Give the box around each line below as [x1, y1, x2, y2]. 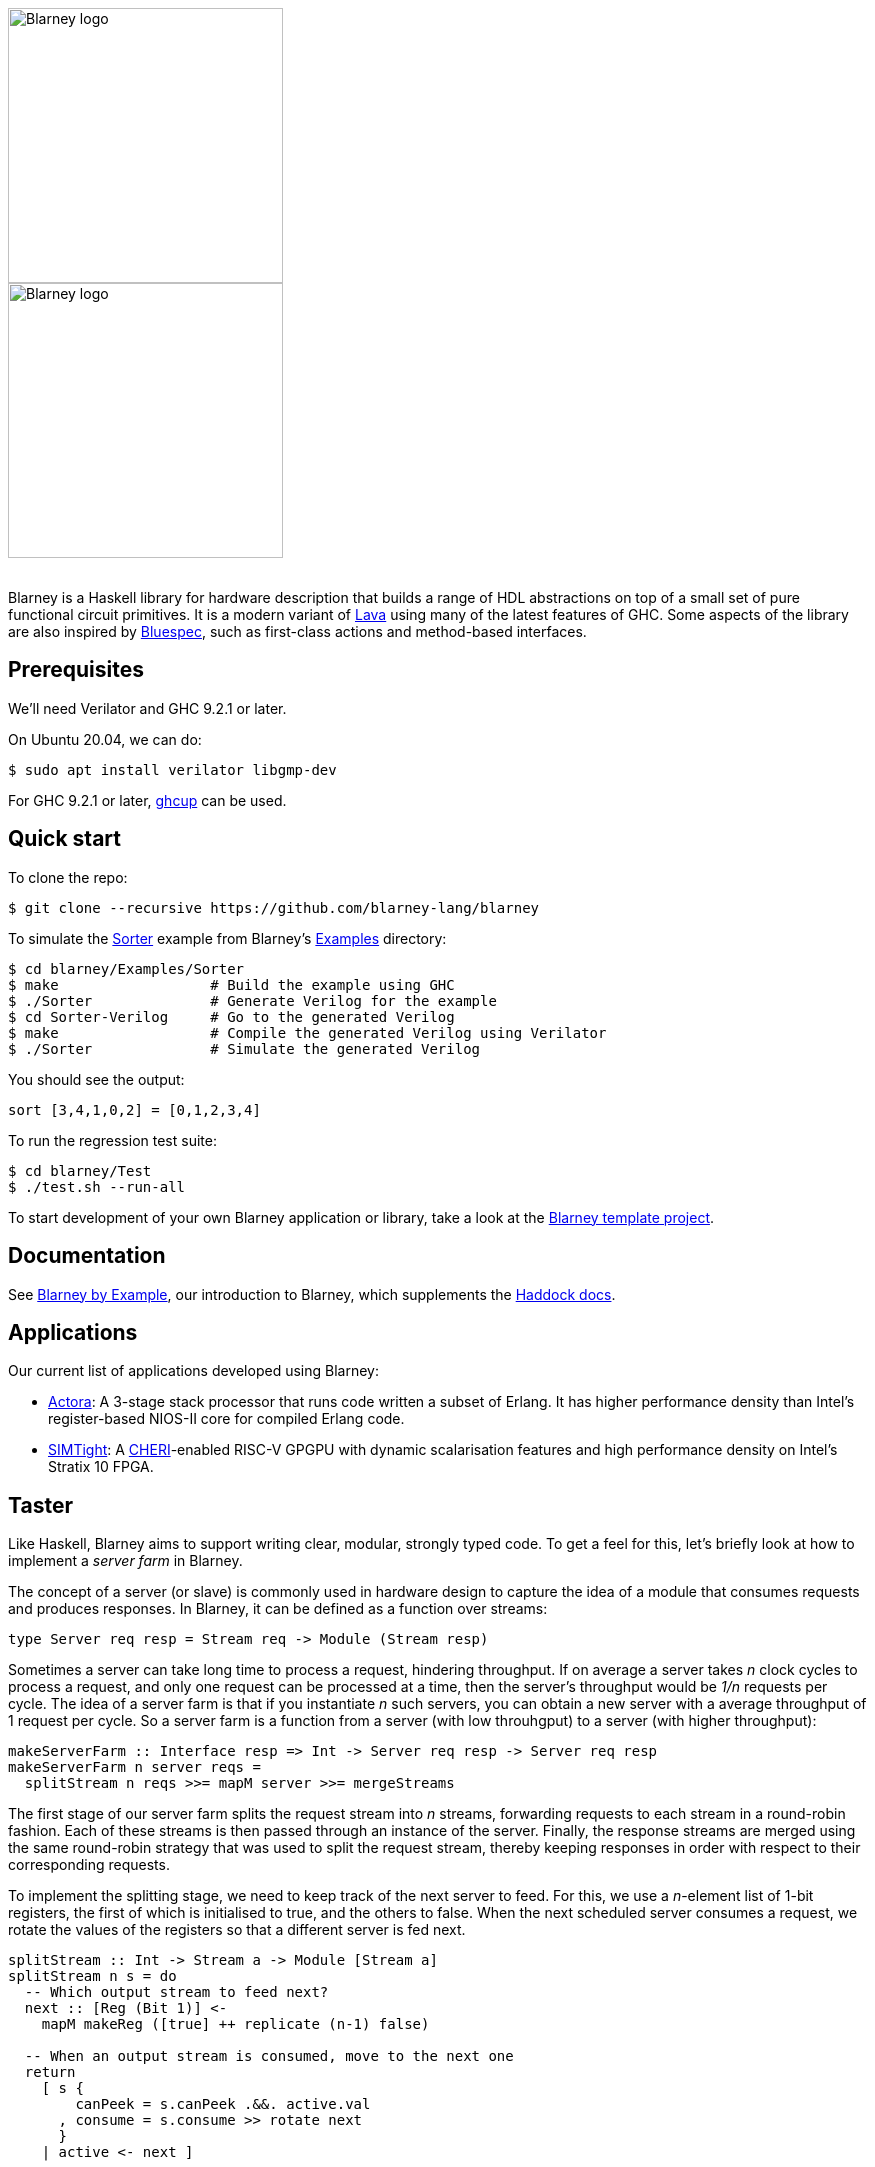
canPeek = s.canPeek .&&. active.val [75, 2096, 371, 2113]
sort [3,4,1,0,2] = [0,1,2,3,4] [8, 1101, 261, 1118]
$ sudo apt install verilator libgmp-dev [8, 761, 337, 778]
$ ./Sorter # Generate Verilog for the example [8, 992, 497, 1009]
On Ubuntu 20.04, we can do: [8, 730, 202, 748]
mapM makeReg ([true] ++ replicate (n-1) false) [41, 2016, 430, 2033]
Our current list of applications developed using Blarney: [8, 1362, 379, 1380]
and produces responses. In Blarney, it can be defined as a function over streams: [8, 1600, 548, 1618]
